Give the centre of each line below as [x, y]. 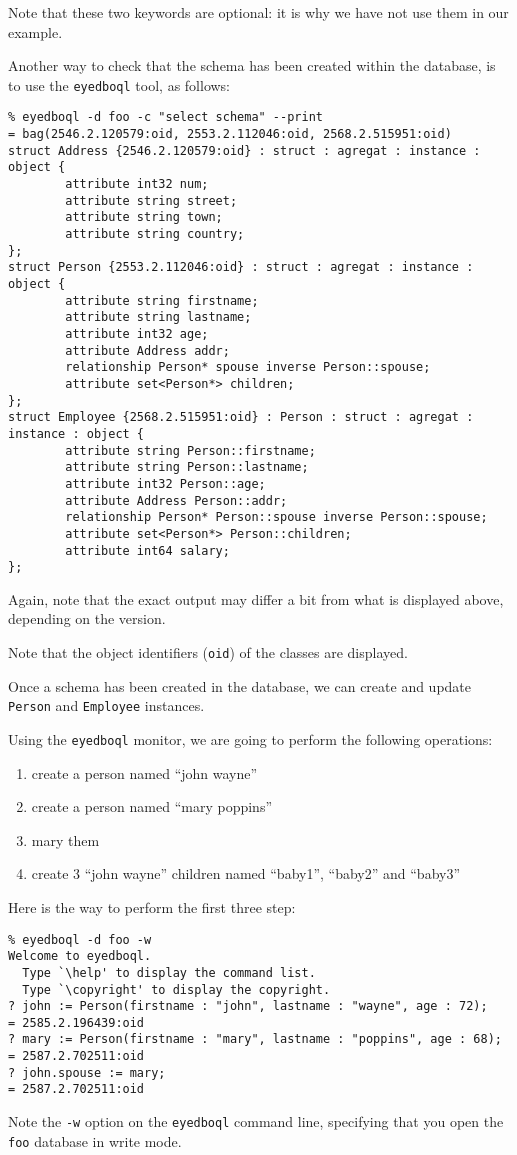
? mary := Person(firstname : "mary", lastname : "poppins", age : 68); [255, 1039]
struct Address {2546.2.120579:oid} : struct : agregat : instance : [244, 150]
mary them [65, 839]
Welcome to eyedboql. [80, 956]
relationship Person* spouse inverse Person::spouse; [248, 367]
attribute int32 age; [137, 333]
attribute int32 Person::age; [165, 483]
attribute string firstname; [162, 300]
